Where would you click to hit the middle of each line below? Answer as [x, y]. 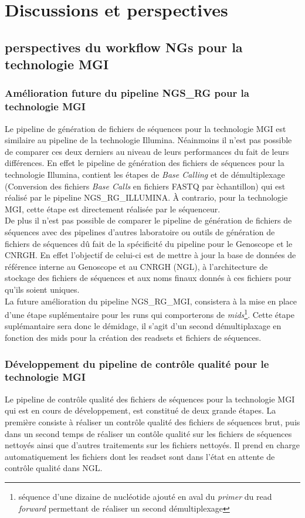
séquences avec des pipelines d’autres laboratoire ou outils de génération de [140, 232]
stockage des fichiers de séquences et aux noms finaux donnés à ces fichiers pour [148, 278]
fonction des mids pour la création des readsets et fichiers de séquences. [133, 338]
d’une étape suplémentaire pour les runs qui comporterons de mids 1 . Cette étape [150, 314]
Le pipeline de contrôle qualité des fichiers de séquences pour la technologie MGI [150, 399]
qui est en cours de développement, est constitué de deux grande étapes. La [140, 410]
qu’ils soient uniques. [42, 289]
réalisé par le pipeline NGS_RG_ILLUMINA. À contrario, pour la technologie [146, 197]
